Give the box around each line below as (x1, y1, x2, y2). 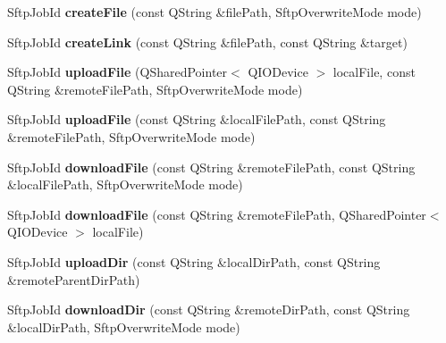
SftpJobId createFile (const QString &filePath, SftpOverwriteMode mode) (7, 3, 422, 21)
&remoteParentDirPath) (7, 270, 140, 289)
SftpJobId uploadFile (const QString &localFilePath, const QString (7, 110, 386, 129)
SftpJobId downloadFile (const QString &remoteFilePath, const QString (7, 157, 416, 176)
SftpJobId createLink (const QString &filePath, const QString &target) (7, 32, 408, 51)
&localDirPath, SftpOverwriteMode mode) (7, 317, 240, 336)
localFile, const (332, 63, 416, 81)
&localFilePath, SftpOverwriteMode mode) (7, 175, 243, 194)
